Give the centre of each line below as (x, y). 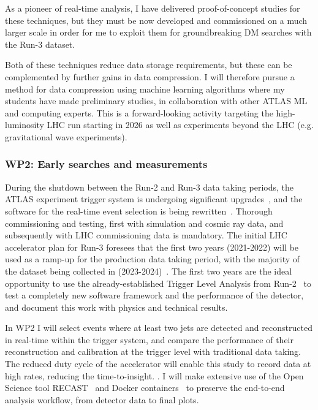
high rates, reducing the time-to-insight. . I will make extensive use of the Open (154, 375)
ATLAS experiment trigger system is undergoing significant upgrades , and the (154, 199)
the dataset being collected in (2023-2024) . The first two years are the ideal (149, 271)
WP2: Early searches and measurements (106, 164)
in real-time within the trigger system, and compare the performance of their (149, 339)
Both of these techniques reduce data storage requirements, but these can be (149, 65)
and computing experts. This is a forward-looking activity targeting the (139, 112)
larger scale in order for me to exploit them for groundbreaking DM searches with (158, 32)
